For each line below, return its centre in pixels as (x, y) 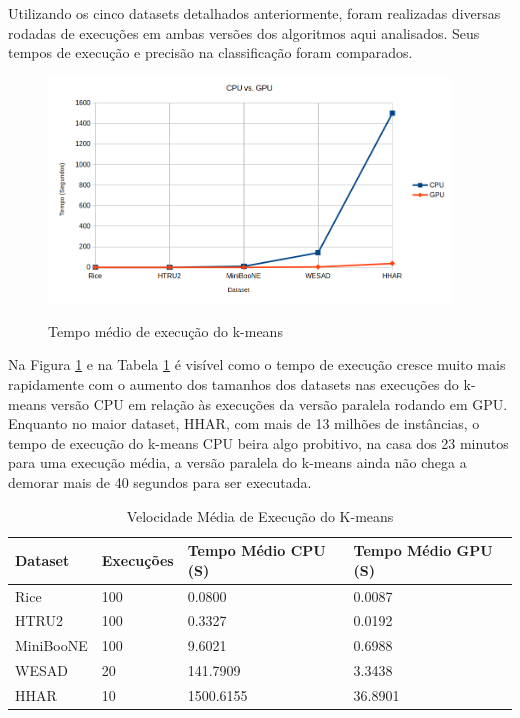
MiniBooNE (51, 645)
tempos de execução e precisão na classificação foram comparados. (210, 52)
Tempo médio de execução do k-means (165, 330)
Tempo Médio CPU (256, 550)
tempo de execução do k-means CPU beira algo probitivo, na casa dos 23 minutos (258, 442)
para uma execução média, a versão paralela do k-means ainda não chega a (237, 462)
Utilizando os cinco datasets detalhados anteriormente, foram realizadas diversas (254, 13)
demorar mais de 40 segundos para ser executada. (160, 481)
